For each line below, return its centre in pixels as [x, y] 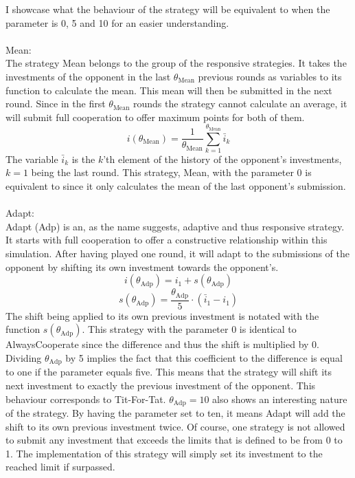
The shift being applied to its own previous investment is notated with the [162, 315]
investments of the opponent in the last [88, 76]
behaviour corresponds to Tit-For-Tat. [86, 399]
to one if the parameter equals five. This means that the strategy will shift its [169, 372]
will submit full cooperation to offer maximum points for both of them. [155, 117]
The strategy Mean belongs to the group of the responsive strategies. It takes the [176, 63]
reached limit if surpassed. [60, 467]
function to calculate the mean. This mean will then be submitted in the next [169, 90]
